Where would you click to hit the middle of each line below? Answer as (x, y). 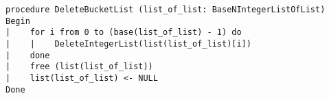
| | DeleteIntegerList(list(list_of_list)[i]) (128, 44)
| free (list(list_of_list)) (79, 67)
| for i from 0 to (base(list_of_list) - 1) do (124, 33)
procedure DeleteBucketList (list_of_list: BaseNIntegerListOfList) (166, 10)
